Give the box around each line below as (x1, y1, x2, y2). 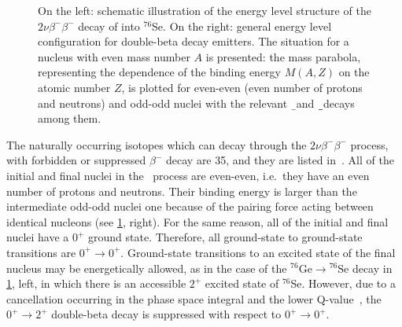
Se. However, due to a (290, 275, 396, 292)
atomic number (38, 79, 111, 95)
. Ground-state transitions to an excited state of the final (120, 244, 396, 260)
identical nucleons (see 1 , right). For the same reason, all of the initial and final (6, 213, 389, 230)
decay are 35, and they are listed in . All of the (166, 152, 394, 168)
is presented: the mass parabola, (205, 48, 361, 64)
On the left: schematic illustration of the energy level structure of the (38, 2, 371, 18)
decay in (352, 259, 393, 276)
